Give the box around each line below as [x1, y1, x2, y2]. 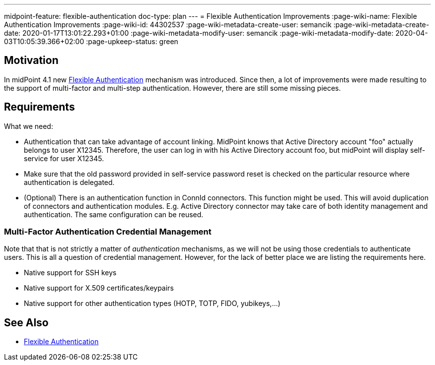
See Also [4, 316, 49, 329]
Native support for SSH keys [24, 268, 117, 277]
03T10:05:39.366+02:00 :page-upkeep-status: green [4, 37, 178, 46]
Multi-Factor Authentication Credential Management [4, 227, 212, 237]
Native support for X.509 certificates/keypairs [24, 284, 174, 293]
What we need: [4, 122, 53, 130]
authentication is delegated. [24, 178, 115, 186]
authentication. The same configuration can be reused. [24, 210, 204, 219]
